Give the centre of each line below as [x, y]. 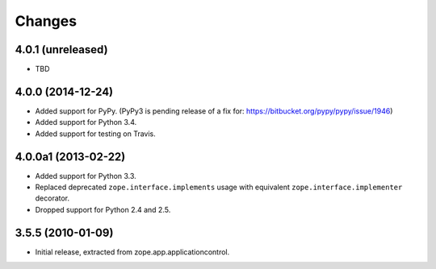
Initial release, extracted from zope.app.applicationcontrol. [132, 252]
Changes [46, 21]
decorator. [52, 198]
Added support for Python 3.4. [86, 122]
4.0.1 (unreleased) [61, 50]
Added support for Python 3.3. [86, 176]
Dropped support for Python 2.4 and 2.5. [103, 209]
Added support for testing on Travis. [96, 134]
